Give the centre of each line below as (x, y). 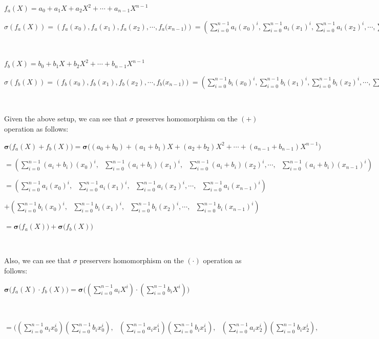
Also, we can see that (38, 260)
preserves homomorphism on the (187, 119)
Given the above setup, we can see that (66, 119)
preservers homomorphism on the (132, 260)
